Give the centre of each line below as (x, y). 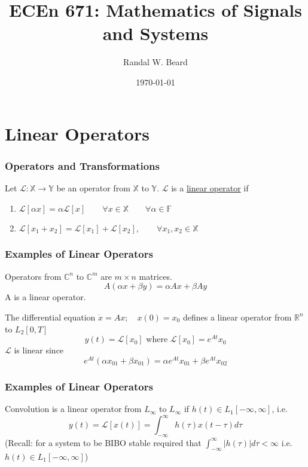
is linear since (39, 350)
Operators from (33, 276)
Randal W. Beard (155, 62)
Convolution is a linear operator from (73, 409)
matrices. (155, 276)
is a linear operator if (210, 187)
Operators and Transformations (82, 165)
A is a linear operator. (45, 297)
